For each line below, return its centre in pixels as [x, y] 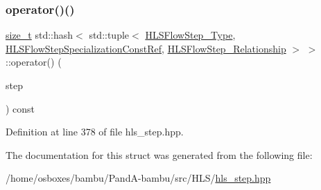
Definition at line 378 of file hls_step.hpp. [95, 132]
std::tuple [109, 35]
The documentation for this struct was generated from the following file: [159, 154]
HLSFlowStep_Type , [190, 35]
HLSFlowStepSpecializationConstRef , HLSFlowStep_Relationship [146, 48]
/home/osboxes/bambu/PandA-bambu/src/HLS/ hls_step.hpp [138, 178]
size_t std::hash [40, 35]
